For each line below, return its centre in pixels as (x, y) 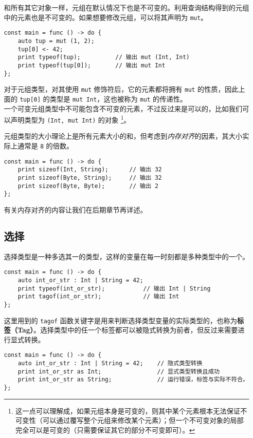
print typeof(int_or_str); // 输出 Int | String (114, 288)
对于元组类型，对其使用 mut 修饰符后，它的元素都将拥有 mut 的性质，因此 (121, 89)
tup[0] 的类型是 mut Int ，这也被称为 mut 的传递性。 (103, 98)
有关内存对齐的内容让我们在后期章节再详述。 (75, 209)
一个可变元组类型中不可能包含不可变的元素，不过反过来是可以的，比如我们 (123, 108)
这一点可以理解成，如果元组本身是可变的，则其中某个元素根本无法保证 (128, 410)
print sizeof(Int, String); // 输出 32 (90, 170)
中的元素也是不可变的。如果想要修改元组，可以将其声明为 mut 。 (106, 17)
